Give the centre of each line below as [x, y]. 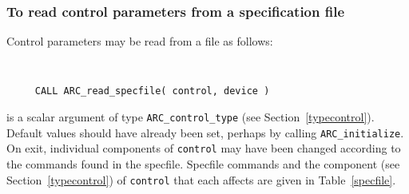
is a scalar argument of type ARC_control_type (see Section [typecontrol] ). [191, 117]
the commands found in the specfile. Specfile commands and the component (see [203, 164]
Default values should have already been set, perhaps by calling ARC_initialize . [205, 132]
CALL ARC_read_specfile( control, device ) [152, 91]
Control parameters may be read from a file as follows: [140, 41]
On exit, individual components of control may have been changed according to [204, 148]
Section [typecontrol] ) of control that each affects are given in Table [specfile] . [201, 179]
